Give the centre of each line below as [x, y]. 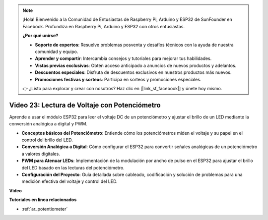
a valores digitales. [41, 154]
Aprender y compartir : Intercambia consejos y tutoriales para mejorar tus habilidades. [123, 58]
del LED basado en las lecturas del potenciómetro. [73, 167]
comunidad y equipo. [57, 52]
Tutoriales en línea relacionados [43, 200]
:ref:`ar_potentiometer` [45, 209]
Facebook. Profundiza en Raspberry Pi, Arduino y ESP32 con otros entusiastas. [103, 26]
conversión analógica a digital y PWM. [48, 124]
